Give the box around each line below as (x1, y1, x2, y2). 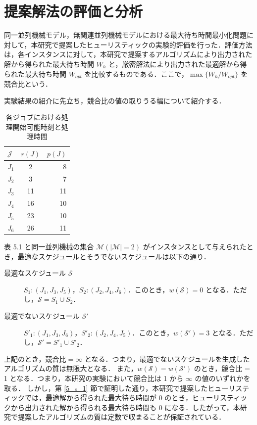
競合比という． (4, 78, 52, 89)
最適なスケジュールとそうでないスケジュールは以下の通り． (17, 251, 210, 261)
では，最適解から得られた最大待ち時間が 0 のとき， (24, 392, 192, 403)
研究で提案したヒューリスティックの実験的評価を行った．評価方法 (38, 39, 253, 49)
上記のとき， (4, 353, 46, 364)
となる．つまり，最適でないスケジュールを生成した (84, 353, 250, 364)
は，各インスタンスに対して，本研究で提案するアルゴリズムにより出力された (4, 49, 253, 59)
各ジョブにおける (5, 112, 61, 122)
